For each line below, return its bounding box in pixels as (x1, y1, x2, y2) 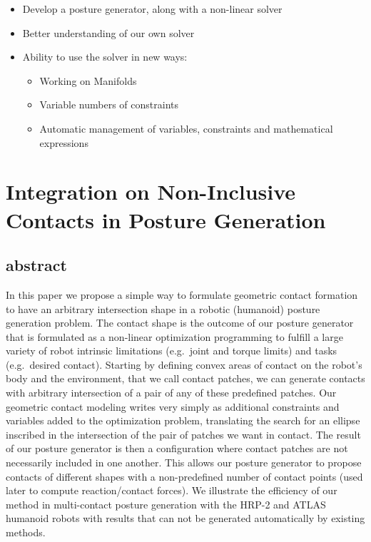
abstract (6, 254, 67, 276)
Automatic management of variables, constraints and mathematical (39, 121, 333, 135)
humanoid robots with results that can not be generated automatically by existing (6, 511, 365, 526)
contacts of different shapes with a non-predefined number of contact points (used (6, 469, 363, 484)
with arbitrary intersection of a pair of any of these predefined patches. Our (6, 385, 337, 400)
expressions (39, 135, 88, 150)
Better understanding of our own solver (22, 25, 195, 40)
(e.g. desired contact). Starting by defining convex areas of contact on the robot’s (6, 357, 362, 372)
